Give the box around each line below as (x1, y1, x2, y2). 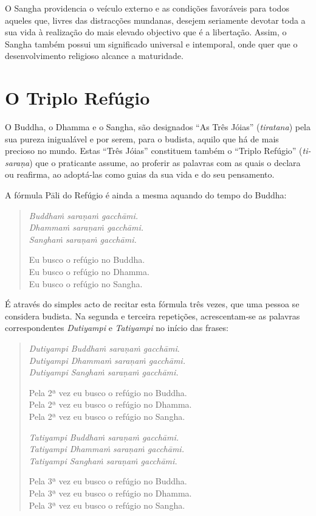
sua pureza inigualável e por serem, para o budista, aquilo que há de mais (5, 132, 279, 145)
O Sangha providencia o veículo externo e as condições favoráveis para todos (5, 2, 289, 14)
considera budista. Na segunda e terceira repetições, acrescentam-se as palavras (5, 309, 300, 322)
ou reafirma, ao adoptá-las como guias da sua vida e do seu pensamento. (5, 168, 275, 181)
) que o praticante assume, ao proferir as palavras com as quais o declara (29, 156, 301, 169)
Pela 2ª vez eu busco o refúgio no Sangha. (29, 410, 185, 422)
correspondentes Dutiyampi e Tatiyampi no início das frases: (5, 321, 228, 334)
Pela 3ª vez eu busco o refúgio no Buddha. (29, 475, 187, 487)
